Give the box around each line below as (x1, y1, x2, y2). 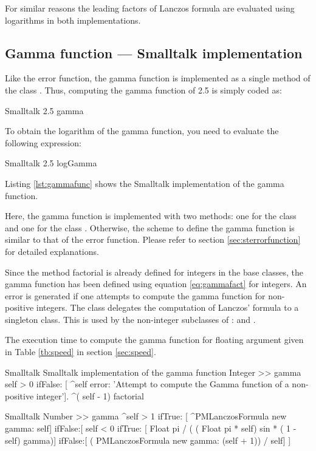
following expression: (5, 136, 81, 149)
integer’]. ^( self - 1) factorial (36, 389, 144, 402)
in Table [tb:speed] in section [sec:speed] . (5, 345, 156, 358)
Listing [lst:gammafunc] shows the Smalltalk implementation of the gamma (5, 177, 284, 189)
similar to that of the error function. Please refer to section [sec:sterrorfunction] (5, 233, 301, 246)
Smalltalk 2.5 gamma (5, 104, 84, 117)
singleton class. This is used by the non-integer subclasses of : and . (5, 313, 256, 325)
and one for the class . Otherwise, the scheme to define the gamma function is (5, 221, 295, 234)
